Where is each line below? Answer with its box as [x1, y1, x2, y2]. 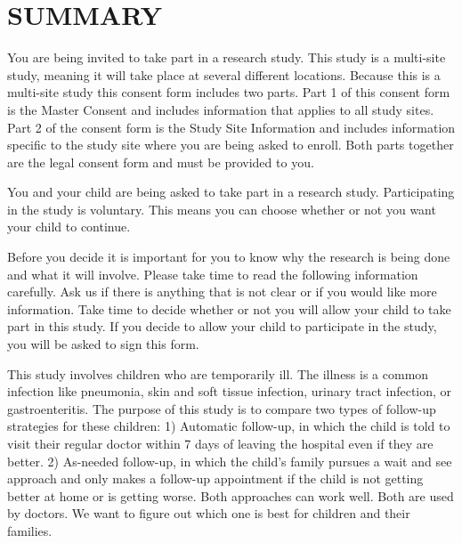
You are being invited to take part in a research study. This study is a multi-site [7, 48, 446, 67]
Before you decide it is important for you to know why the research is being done [7, 247, 450, 266]
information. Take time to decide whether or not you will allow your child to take [7, 299, 451, 318]
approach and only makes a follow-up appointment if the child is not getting [7, 469, 424, 488]
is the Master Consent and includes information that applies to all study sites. [7, 100, 434, 118]
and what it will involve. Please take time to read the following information [7, 264, 418, 283]
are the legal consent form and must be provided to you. [7, 152, 314, 171]
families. [7, 521, 53, 539]
